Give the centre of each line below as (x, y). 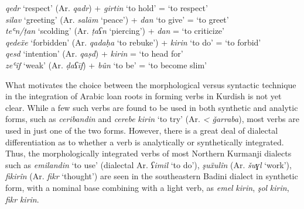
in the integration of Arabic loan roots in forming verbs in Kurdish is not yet (144, 96)
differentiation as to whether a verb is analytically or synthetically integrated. (145, 142)
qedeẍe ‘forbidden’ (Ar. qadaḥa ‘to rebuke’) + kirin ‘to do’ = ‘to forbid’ (133, 42)
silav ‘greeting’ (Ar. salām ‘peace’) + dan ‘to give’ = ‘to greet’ (117, 19)
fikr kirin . (22, 199)
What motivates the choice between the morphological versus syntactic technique (151, 84)
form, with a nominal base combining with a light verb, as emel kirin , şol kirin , (147, 187)
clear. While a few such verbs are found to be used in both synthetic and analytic (152, 107)
